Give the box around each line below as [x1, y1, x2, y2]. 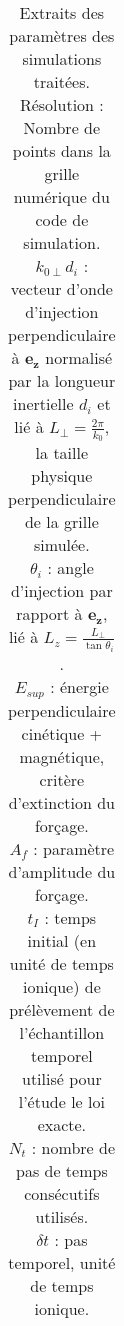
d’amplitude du [8, 859, 116, 883]
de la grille [24, 510, 99, 534]
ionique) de [22, 974, 101, 998]
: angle [47, 556, 94, 580]
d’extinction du [8, 790, 115, 814]
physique [31, 464, 93, 488]
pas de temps [15, 1158, 108, 1182]
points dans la [12, 139, 111, 162]
